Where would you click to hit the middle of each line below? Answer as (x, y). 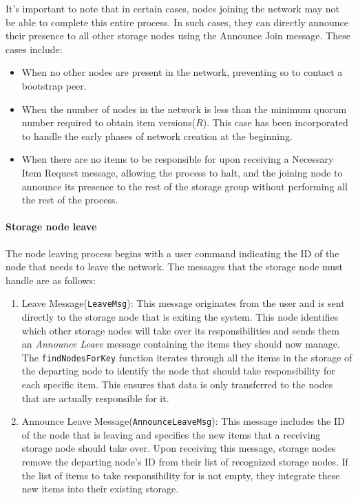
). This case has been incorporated (275, 122)
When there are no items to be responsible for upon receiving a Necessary (178, 159)
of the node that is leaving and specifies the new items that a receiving (171, 434)
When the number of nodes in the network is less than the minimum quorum (184, 109)
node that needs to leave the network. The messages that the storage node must (175, 267)
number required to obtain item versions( (109, 122)
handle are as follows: (51, 280)
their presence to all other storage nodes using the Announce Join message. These (178, 36)
